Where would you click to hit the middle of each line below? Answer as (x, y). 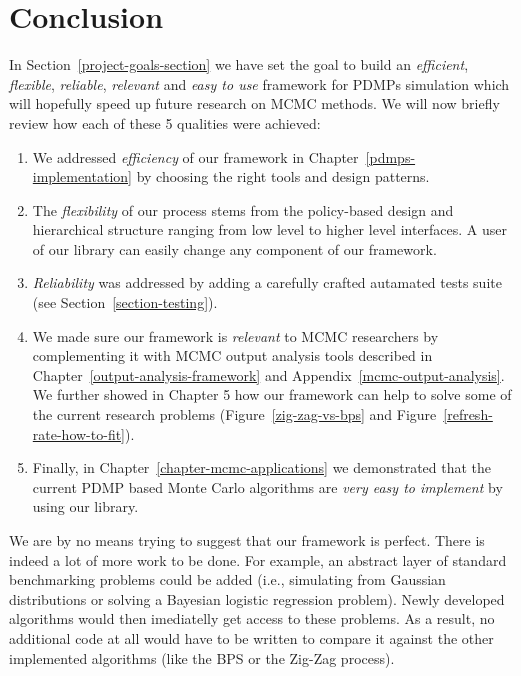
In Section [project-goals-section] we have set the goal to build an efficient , (239, 64)
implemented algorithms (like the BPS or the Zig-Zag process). (202, 657)
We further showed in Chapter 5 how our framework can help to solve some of (272, 394)
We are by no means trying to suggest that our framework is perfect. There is (247, 540)
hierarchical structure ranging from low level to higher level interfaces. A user (270, 229)
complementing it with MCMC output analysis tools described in (232, 355)
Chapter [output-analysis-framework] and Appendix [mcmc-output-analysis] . (268, 374)
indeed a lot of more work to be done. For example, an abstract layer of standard (258, 559)
